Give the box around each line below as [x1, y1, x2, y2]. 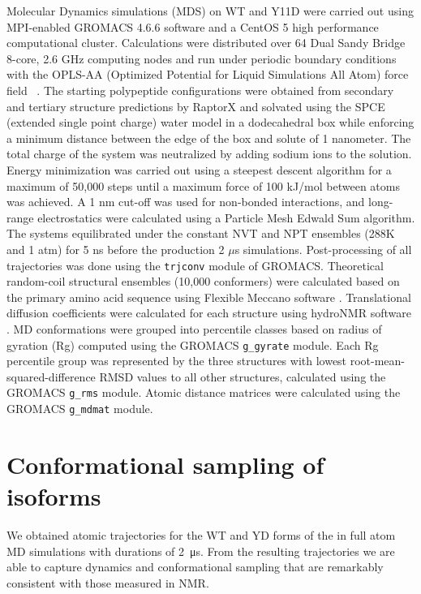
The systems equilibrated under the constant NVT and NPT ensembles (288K [6, 225, 395, 242]
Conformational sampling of [6, 447, 324, 480]
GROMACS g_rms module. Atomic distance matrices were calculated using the [6, 384, 401, 401]
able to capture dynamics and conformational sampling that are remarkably [6, 558, 384, 575]
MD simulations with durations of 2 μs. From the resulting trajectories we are [6, 542, 395, 559]
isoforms [6, 480, 101, 513]
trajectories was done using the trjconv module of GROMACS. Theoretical [6, 256, 384, 273]
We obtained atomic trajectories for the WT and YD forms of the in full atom [6, 527, 396, 543]
